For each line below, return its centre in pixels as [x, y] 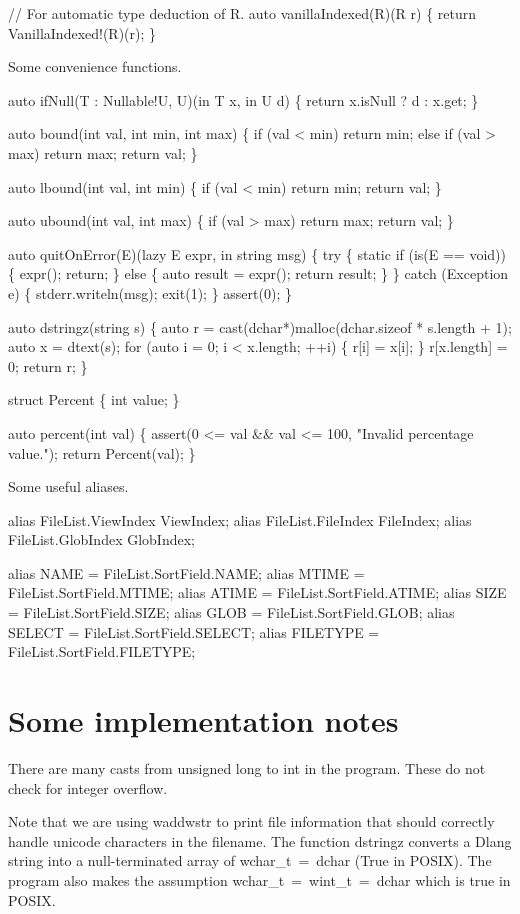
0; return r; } [48, 365]
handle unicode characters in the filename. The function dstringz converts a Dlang [260, 840]
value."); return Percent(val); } [102, 452]
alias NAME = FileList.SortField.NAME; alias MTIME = [186, 572]
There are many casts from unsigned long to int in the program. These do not [247, 767]
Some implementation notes [203, 720]
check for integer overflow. [88, 787]
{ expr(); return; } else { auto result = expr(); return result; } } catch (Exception [258, 273]
